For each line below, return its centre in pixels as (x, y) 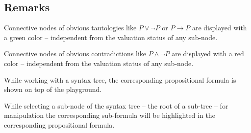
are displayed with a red (208, 54)
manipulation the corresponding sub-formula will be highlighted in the (110, 115)
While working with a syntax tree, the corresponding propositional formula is (120, 79)
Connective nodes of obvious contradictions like (75, 54)
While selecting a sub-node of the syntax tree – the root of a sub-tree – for (116, 105)
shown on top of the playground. (53, 89)
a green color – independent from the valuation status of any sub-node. (111, 37)
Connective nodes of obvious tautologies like (70, 28)
